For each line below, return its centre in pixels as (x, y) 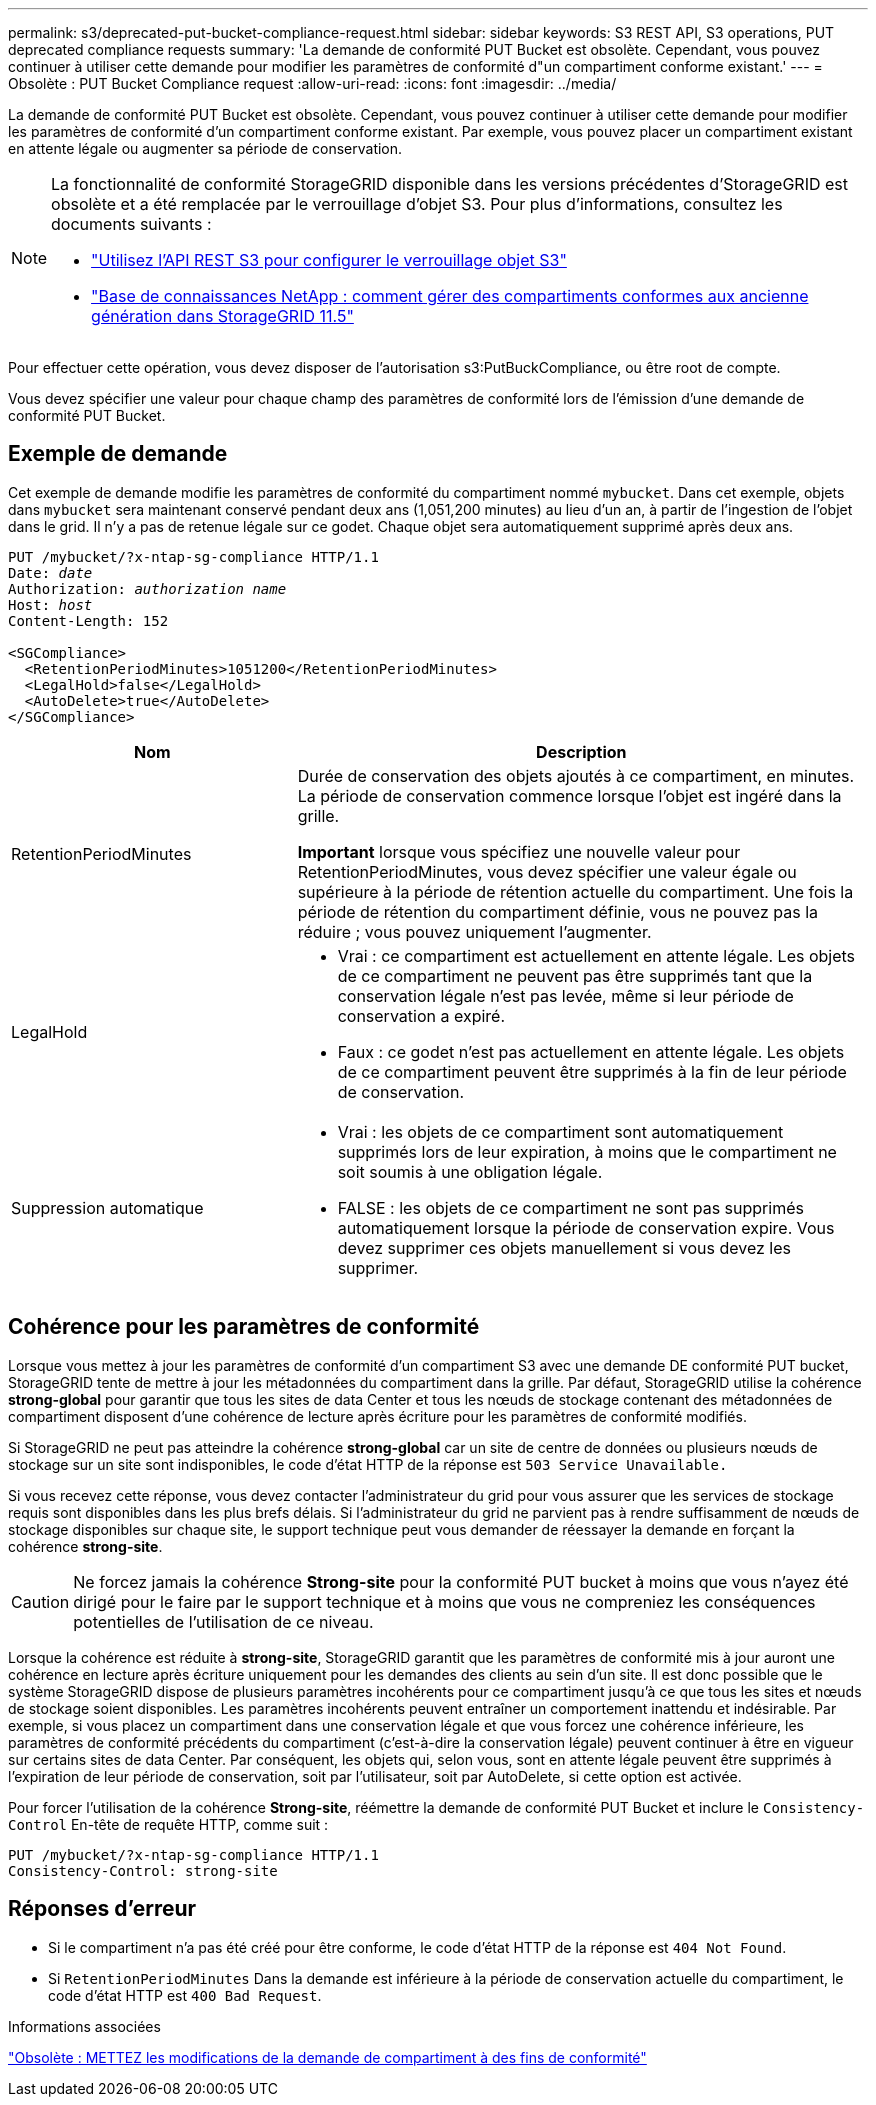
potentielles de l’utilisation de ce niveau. (223, 1621)
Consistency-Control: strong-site (143, 1870)
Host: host (50, 604)
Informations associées (84, 2026)
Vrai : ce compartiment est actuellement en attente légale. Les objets (596, 955)
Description (581, 751)
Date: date (50, 572)
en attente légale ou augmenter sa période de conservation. (205, 148)
